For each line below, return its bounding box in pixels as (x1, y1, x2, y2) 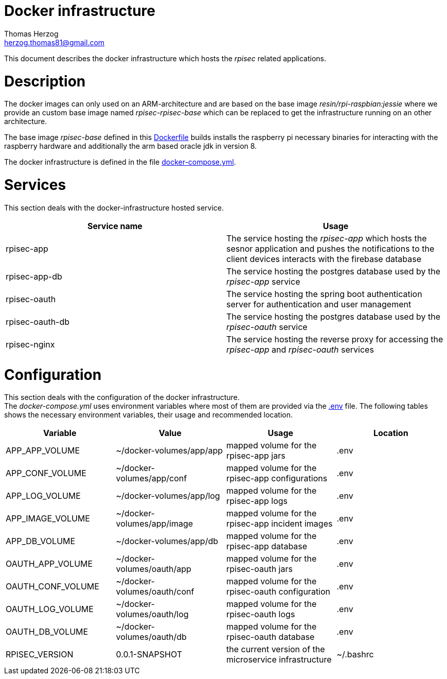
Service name (87, 220, 142, 231)
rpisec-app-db (6, 271, 62, 282)
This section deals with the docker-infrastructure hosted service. (4, 203, 224, 212)
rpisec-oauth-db (6, 316, 70, 327)
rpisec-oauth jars (226, 564, 293, 574)
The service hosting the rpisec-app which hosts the (226, 233, 427, 243)
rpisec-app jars (226, 450, 285, 461)
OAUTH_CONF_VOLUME (6, 581, 99, 592)
